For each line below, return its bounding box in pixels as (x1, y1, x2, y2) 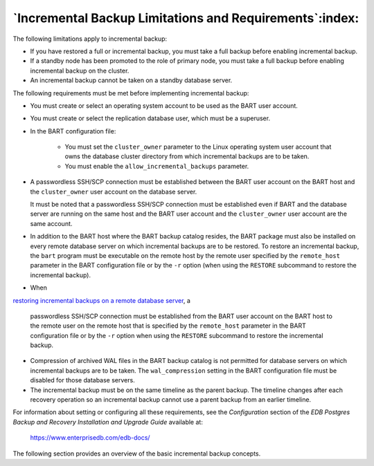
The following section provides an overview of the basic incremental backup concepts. (12, 449, 261, 458)
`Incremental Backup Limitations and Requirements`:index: (12, 10, 359, 26)
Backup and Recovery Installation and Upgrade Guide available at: (12, 418, 204, 426)
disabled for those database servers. (30, 376, 135, 384)
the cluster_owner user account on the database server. (30, 187, 197, 196)
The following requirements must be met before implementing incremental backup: (12, 88, 249, 97)
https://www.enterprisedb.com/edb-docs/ (30, 434, 150, 442)
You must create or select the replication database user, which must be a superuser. (30, 114, 270, 122)
